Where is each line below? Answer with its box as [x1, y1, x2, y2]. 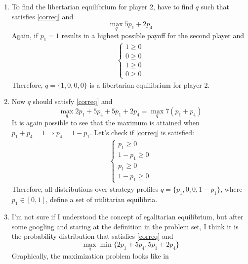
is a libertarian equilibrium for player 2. [89, 79, 210, 90]
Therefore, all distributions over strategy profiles [11, 184, 159, 194]
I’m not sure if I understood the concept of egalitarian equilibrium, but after [11, 211, 244, 222]
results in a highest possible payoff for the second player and [61, 30, 245, 41]
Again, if [11, 30, 38, 41]
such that [201, 1, 230, 11]
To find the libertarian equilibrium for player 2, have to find [11, 1, 194, 11]
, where [220, 184, 243, 194]
